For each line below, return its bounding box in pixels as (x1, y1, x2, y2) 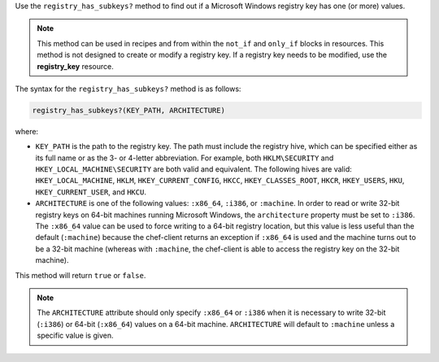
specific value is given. (37, 330, 114, 341)
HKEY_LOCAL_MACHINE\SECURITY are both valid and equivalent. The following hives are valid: (35, 164, 353, 174)
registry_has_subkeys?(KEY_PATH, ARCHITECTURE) (32, 106, 225, 115)
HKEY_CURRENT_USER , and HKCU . (35, 187, 146, 197)
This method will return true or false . (15, 270, 146, 280)
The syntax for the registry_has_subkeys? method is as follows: (15, 84, 241, 94)
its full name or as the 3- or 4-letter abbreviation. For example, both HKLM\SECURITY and (35, 153, 334, 163)
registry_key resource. (37, 61, 114, 71)
